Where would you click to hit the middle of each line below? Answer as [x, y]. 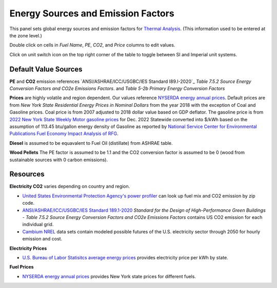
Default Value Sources [46, 69]
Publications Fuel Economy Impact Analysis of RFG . [64, 134]
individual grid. [38, 225]
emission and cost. [42, 239]
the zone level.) [26, 35]
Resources [27, 174]
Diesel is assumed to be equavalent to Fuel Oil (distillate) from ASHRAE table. [91, 143]
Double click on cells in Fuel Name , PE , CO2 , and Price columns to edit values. [92, 45]
